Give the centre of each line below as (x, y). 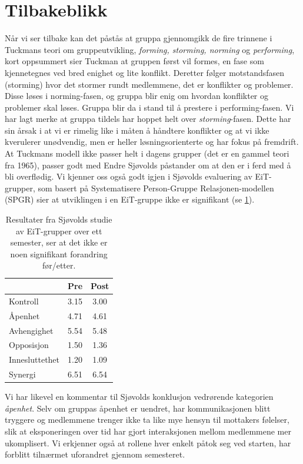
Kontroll (24, 301)
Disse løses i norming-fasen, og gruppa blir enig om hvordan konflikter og (137, 96)
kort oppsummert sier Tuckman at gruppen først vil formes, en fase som (134, 61)
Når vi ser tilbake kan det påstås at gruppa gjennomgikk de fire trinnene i (139, 38)
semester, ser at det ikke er (59, 242)
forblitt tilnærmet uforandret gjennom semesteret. (95, 454)
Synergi (22, 374)
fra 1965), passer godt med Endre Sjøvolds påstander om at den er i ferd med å (148, 165)
